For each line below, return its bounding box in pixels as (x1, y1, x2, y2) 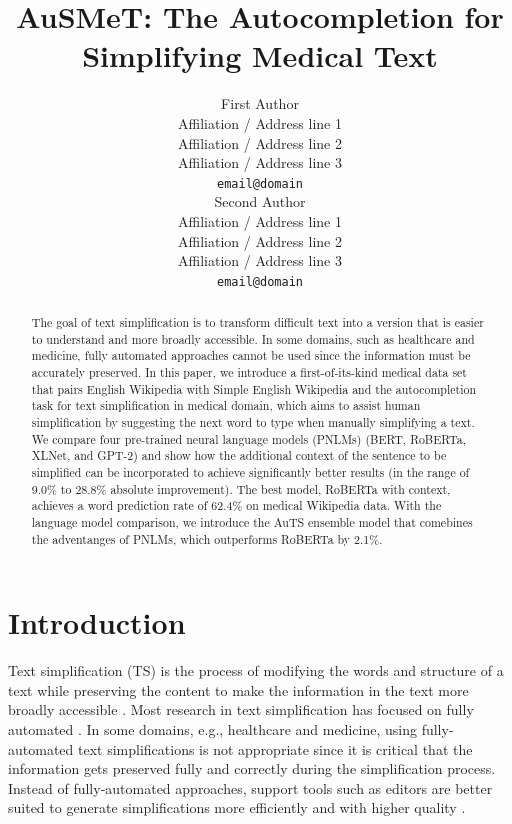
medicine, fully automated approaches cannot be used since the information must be (31, 347, 471, 364)
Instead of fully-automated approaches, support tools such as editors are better (8, 777, 493, 798)
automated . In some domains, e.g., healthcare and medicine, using (8, 719, 417, 740)
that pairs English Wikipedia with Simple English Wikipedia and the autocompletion (31, 380, 477, 397)
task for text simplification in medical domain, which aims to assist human (31, 397, 421, 414)
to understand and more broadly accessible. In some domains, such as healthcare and (31, 330, 475, 347)
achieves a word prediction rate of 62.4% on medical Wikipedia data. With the (31, 497, 442, 514)
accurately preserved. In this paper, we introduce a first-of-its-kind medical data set (31, 364, 467, 381)
